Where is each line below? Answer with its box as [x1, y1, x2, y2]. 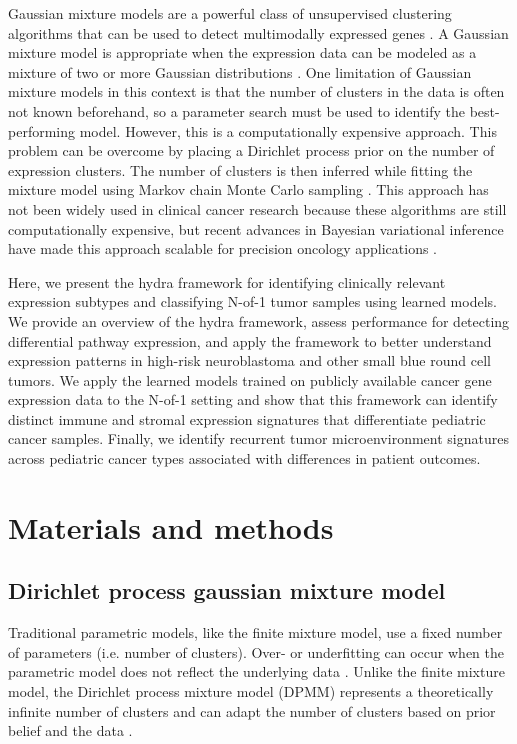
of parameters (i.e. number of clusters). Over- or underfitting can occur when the [8, 641, 504, 662]
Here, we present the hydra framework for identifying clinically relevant [8, 271, 446, 292]
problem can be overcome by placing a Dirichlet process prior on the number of [8, 140, 495, 161]
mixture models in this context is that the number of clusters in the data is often [8, 81, 505, 102]
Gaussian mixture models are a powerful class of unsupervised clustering [8, 3, 452, 23]
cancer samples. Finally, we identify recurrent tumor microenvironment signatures [8, 428, 509, 449]
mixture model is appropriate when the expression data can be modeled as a [8, 42, 477, 63]
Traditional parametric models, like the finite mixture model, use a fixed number [8, 622, 503, 643]
